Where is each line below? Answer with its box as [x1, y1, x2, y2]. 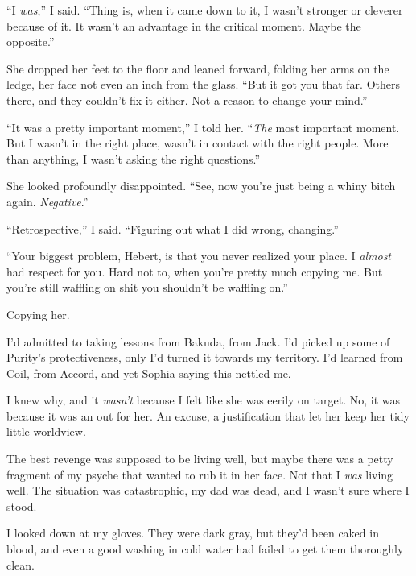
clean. [6, 556, 35, 573]
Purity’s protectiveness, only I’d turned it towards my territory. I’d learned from [6, 349, 403, 366]
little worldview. [6, 423, 86, 440]
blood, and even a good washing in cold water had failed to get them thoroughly [6, 541, 404, 557]
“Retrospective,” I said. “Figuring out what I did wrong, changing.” [6, 220, 339, 237]
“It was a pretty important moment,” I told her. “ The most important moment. [6, 118, 400, 135]
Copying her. [6, 305, 70, 322]
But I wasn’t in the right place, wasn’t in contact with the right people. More [6, 135, 389, 151]
